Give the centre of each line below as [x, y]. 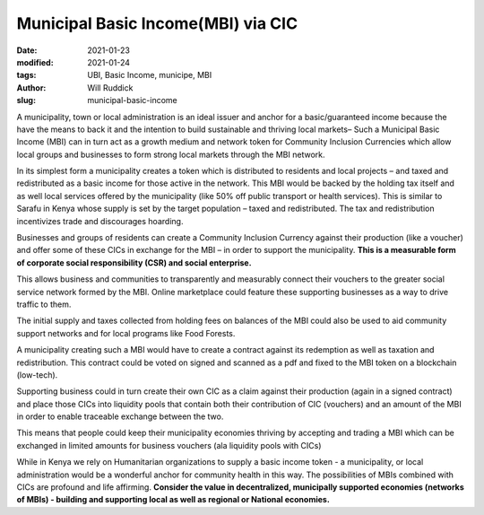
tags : [26, 75]
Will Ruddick [110, 87]
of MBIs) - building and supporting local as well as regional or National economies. [173, 500]
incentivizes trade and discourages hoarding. [100, 221]
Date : [27, 50]
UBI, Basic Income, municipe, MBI [150, 75]
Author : [31, 87]
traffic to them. [44, 304]
